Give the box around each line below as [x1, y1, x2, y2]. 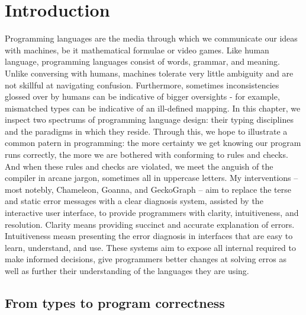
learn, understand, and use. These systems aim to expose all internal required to [5, 241, 296, 253]
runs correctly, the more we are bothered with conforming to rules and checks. [5, 148, 288, 161]
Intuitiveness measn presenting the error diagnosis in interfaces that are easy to [5, 230, 293, 242]
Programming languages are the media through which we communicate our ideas [5, 32, 298, 44]
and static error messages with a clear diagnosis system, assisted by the [5, 195, 263, 207]
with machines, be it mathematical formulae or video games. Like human [5, 43, 269, 56]
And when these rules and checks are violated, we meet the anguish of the [5, 160, 273, 172]
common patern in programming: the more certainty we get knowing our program [5, 136, 301, 149]
